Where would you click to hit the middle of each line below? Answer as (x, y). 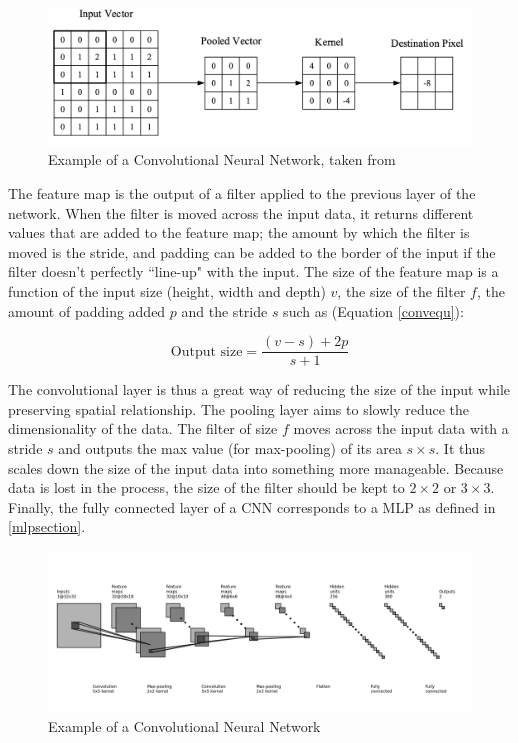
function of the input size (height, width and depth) (167, 291)
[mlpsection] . (47, 526)
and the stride (224, 310)
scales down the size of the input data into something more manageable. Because (256, 467)
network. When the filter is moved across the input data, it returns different (241, 212)
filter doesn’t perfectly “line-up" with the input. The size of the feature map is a (253, 271)
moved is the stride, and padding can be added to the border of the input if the (252, 251)
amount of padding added (87, 310)
